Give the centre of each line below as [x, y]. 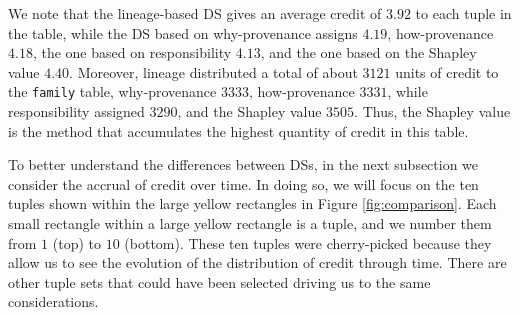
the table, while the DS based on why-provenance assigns [183, 32]
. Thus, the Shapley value [432, 111]
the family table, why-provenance [112, 91]
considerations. [53, 301]
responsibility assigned [76, 111]
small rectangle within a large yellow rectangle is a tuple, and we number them [250, 223]
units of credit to [447, 71]
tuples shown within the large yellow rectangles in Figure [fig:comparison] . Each [252, 203]
